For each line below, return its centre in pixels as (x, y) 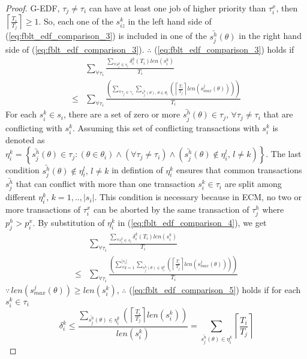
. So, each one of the (76, 21)
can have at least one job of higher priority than (177, 8)
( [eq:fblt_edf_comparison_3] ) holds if (224, 49)
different (21, 197)
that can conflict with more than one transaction (106, 184)
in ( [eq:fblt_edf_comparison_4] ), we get (192, 223)
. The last (284, 154)
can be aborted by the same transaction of (171, 209)
